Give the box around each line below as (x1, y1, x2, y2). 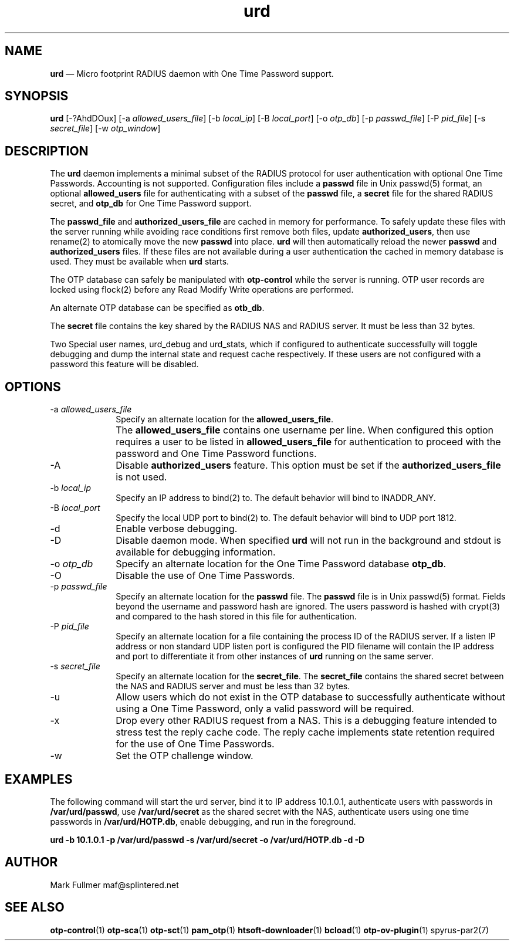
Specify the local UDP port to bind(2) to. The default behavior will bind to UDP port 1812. (116, 513, 456, 523)
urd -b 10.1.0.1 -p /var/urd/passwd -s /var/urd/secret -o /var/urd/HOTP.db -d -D (50, 834, 365, 845)
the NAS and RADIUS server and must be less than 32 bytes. (116, 681, 350, 692)
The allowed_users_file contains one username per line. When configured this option (116, 424, 493, 436)
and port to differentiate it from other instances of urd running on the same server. (116, 651, 434, 662)
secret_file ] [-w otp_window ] (50, 123, 161, 134)
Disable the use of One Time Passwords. (116, 570, 295, 582)
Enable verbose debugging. (116, 523, 238, 535)
